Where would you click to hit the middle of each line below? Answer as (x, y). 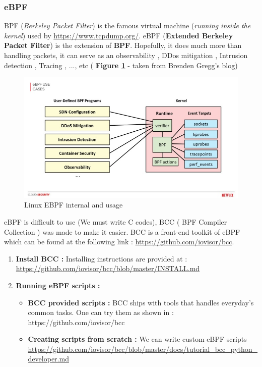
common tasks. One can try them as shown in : (101, 312)
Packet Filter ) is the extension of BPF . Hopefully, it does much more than (123, 45)
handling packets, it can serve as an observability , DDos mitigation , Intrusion (126, 55)
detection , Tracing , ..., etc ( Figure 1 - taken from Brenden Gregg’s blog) (121, 65)
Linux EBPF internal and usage (74, 205)
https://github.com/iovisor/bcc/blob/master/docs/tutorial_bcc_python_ (143, 349)
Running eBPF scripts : (58, 285)
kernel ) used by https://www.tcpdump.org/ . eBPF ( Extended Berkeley (119, 35)
